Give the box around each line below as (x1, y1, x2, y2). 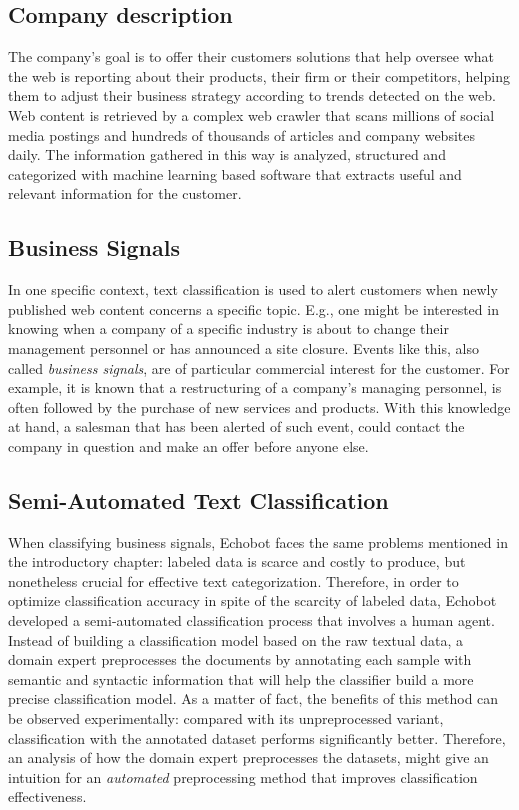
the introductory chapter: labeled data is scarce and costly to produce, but (8, 551, 466, 572)
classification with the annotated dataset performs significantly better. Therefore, (8, 727, 506, 748)
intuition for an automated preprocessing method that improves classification (8, 766, 478, 787)
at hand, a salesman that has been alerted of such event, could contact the (8, 416, 465, 437)
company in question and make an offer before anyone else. (8, 435, 369, 456)
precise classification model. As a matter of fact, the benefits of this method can (8, 688, 499, 709)
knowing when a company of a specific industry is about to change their (8, 318, 449, 339)
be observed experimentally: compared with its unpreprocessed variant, (8, 708, 444, 729)
